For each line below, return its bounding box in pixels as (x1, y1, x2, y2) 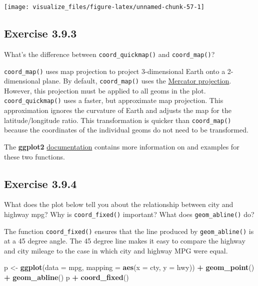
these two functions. (4, 151, 65, 161)
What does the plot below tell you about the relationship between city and (4, 199, 233, 209)
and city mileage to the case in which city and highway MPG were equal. (4, 245, 228, 255)
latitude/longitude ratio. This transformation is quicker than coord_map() (4, 114, 231, 125)
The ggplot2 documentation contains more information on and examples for (4, 141, 239, 151)
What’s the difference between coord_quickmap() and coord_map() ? (4, 48, 215, 59)
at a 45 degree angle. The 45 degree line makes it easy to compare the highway (4, 235, 245, 246)
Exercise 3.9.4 (4, 175, 77, 191)
